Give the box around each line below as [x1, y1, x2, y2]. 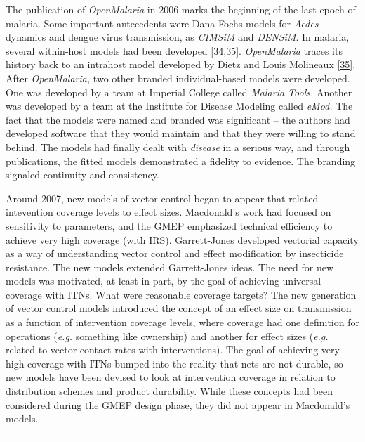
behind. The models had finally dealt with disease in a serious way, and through [6, 139, 350, 154]
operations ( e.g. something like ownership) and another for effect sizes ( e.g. [6, 328, 328, 343]
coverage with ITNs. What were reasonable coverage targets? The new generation [6, 287, 357, 301]
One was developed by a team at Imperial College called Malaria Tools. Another [6, 84, 352, 99]
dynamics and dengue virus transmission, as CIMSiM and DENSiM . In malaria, [6, 30, 350, 44]
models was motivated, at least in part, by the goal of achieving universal [6, 273, 321, 288]
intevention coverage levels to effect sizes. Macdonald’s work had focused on [6, 204, 331, 219]
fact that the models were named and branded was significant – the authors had [6, 112, 350, 126]
